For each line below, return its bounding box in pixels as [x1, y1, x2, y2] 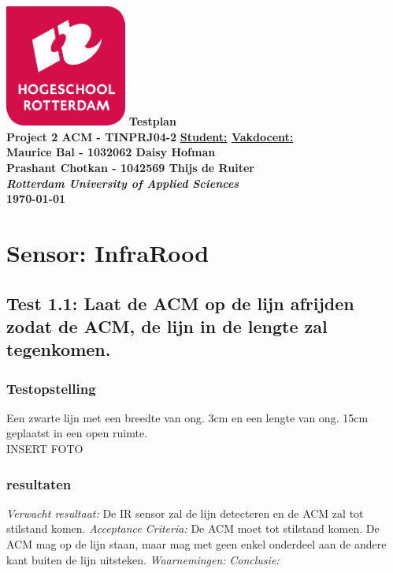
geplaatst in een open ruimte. [6, 425, 148, 441]
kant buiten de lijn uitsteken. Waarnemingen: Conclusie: [6, 551, 280, 567]
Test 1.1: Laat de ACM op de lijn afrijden [6, 290, 354, 315]
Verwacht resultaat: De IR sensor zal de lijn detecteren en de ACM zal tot [6, 504, 364, 521]
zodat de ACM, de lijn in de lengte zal [6, 313, 328, 338]
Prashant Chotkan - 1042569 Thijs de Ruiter [6, 159, 254, 175]
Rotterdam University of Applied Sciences [6, 174, 239, 191]
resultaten [6, 474, 72, 493]
